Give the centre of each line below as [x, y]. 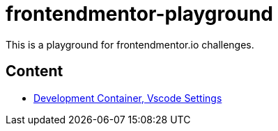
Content [34, 71]
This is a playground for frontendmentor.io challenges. [130, 44]
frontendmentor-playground [139, 14]
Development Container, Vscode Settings [128, 98]
